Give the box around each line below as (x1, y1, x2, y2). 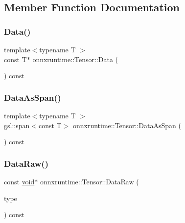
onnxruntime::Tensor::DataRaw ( (40, 177, 139, 186)
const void (4, 177, 35, 186)
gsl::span (4, 120, 30, 130)
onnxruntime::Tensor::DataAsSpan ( (72, 120, 181, 130)
